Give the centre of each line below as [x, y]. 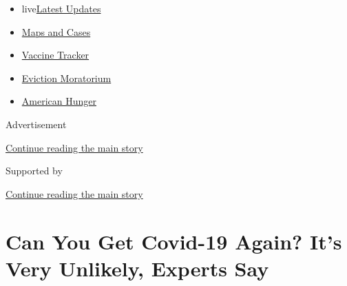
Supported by [34, 171]
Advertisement [36, 124]
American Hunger [59, 101]
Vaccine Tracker [55, 55]
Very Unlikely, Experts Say [137, 268]
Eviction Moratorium [66, 78]
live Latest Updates [61, 8]
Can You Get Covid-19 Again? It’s [174, 241]
